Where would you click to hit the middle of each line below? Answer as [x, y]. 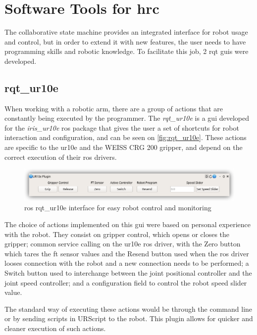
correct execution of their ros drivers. [61, 157]
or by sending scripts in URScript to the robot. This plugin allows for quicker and [129, 318]
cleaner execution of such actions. [55, 328]
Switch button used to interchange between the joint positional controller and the [128, 273]
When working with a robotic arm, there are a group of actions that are [114, 108]
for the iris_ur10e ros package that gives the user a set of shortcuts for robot [122, 127]
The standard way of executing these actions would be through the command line [128, 309]
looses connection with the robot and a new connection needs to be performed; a [127, 263]
